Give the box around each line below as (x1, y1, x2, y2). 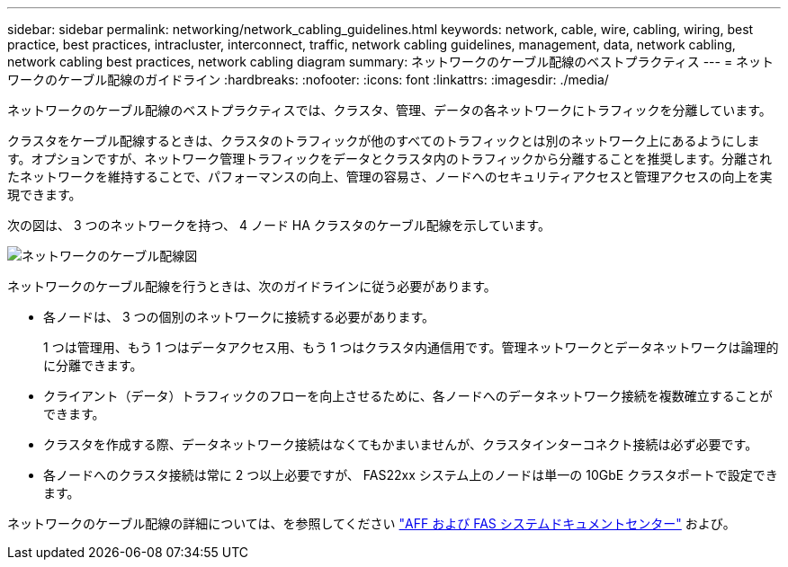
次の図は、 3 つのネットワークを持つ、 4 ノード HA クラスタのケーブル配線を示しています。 (7, 217, 551, 233)
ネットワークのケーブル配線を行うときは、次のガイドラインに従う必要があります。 (7, 279, 497, 294)
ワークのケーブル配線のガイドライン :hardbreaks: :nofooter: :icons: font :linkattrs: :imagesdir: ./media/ (7, 72, 609, 87)
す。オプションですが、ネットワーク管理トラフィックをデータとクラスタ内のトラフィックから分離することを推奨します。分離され (7, 151, 773, 166)
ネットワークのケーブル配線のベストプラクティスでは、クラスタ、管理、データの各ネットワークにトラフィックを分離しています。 (7, 102, 772, 118)
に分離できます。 (43, 358, 143, 373)
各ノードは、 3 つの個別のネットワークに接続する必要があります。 (43, 309, 435, 324)
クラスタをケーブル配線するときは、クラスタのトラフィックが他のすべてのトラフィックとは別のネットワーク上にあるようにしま (7, 133, 760, 148)
